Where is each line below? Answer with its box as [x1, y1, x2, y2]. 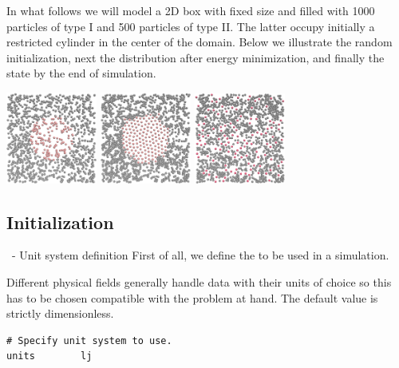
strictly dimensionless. [6, 305, 114, 322]
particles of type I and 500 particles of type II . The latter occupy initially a [6, 18, 375, 34]
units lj [6, 350, 93, 362]
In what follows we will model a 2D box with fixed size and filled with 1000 [6, 2, 375, 18]
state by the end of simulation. [6, 65, 156, 81]
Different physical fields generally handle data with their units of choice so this [6, 273, 392, 290]
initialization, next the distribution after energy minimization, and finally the [6, 49, 385, 65]
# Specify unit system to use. [6, 334, 172, 346]
